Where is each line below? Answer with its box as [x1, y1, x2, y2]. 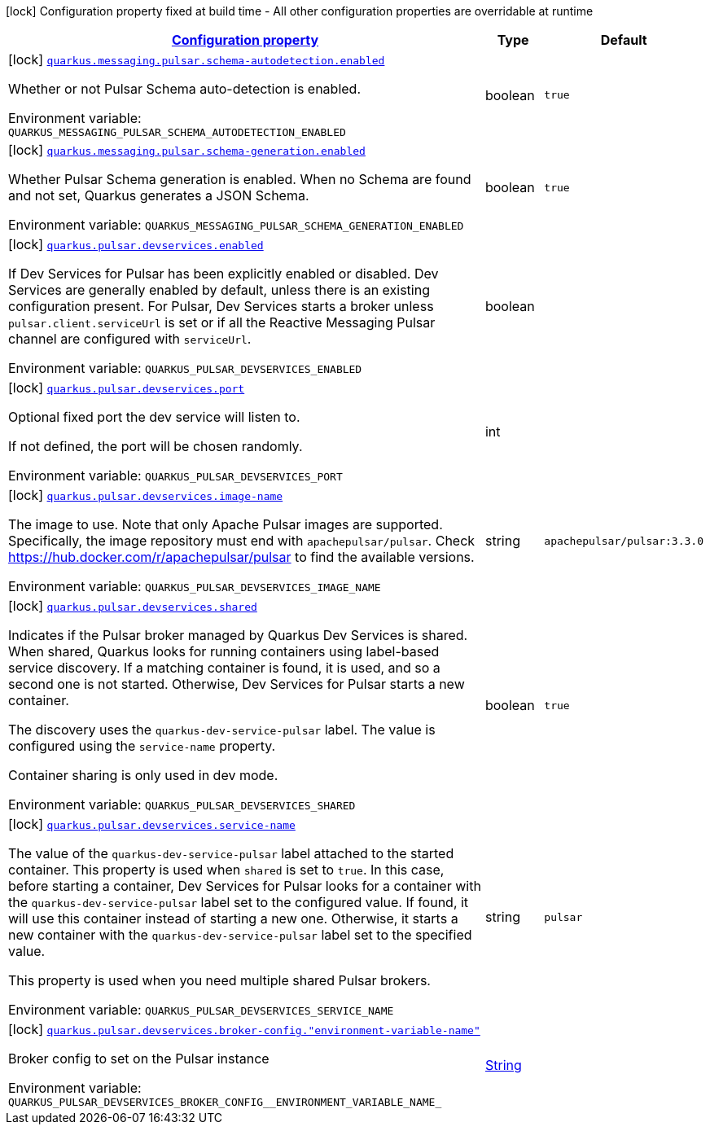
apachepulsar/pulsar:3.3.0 [544, 534, 703, 547]
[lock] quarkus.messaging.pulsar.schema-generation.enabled [8, 142, 366, 158]
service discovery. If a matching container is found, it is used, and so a [8, 660, 440, 676]
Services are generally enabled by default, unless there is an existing [8, 282, 430, 298]
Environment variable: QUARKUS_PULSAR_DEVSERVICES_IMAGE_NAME [8, 578, 381, 594]
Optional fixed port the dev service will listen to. [8, 409, 300, 425]
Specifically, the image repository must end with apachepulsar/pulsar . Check [8, 533, 476, 549]
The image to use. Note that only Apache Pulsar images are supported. [8, 516, 443, 533]
